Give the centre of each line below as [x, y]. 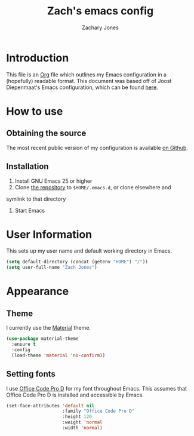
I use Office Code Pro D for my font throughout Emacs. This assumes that [96, 388]
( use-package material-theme [42, 339]
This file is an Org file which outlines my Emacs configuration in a [87, 74]
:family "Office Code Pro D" [98, 411]
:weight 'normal [82, 422]
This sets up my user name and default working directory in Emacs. [89, 251]
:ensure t [24, 345]
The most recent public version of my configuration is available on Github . [97, 148]
